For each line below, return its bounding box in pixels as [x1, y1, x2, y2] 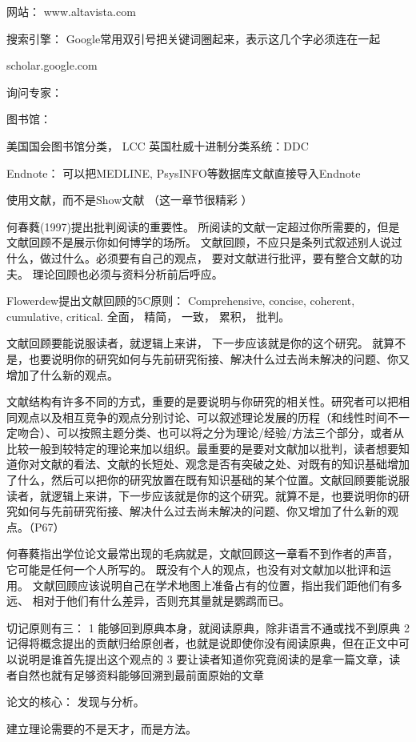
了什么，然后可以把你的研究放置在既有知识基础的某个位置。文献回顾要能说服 [6, 471, 410, 488]
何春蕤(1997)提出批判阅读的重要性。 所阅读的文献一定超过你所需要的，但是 [6, 218, 400, 235]
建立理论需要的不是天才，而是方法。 [6, 720, 197, 736]
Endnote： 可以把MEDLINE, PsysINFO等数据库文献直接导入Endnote [6, 164, 361, 181]
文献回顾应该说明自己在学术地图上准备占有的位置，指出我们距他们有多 [32, 576, 402, 593]
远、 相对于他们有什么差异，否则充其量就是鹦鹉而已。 [6, 592, 290, 609]
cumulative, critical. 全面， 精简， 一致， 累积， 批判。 [6, 307, 290, 324]
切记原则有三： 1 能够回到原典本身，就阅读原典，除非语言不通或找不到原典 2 [6, 619, 410, 636]
